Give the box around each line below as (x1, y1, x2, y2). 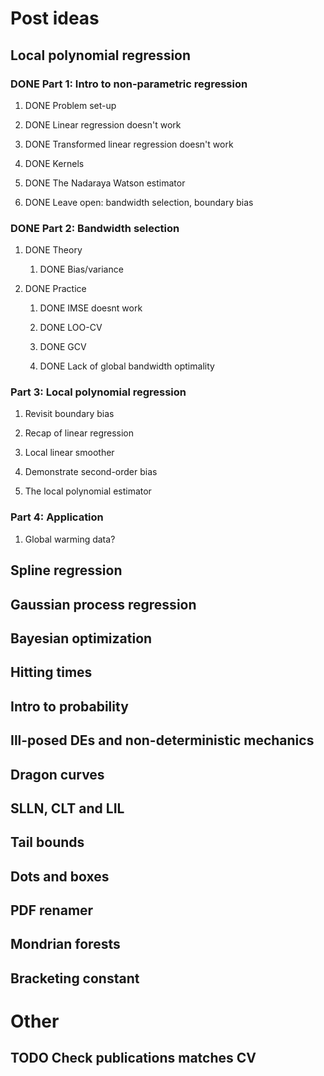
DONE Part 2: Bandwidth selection (10, 221, 180, 235)
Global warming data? (24, 533, 116, 545)
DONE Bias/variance (39, 263, 124, 276)
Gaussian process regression (10, 596, 197, 613)
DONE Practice (24, 283, 87, 295)
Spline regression (10, 562, 123, 579)
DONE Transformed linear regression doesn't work (24, 138, 234, 150)
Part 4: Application (10, 510, 104, 524)
